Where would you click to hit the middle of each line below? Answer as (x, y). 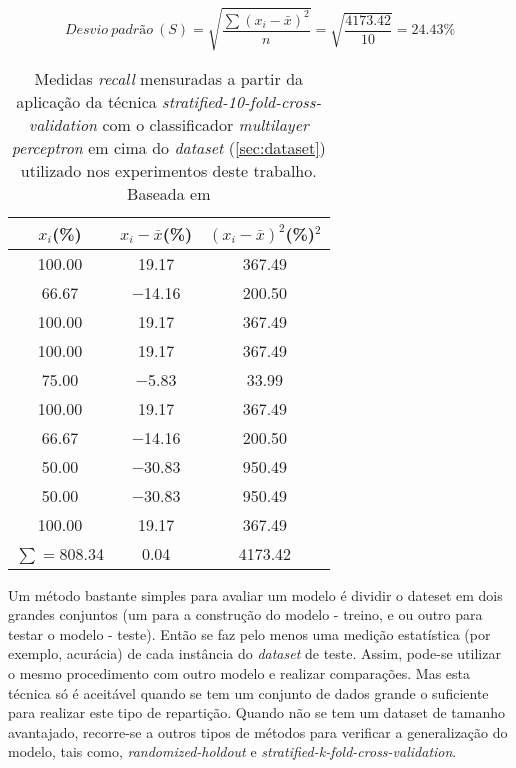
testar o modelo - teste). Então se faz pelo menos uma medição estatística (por (249, 633)
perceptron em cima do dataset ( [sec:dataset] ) (168, 147)
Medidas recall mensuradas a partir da (169, 78)
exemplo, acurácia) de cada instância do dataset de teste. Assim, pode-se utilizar (254, 653)
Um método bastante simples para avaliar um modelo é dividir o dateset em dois (255, 594)
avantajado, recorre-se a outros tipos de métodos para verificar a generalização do (258, 731)
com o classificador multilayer (205, 124)
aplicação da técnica (86, 101)
